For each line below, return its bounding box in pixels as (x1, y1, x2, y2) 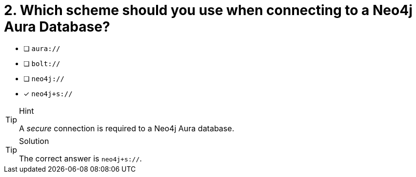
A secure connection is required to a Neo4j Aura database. (19, 123, 235, 133)
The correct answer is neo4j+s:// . (19, 153, 142, 163)
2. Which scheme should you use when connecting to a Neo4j (4, 2, 413, 18)
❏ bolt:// (23, 59, 60, 68)
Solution (19, 136, 49, 146)
